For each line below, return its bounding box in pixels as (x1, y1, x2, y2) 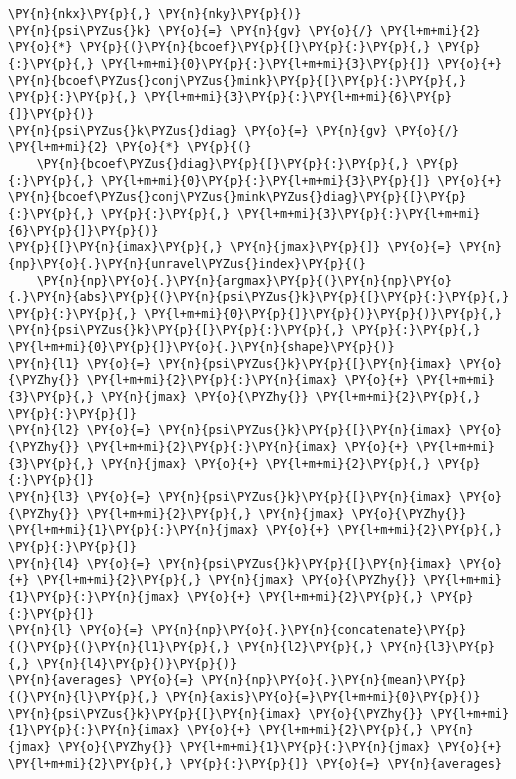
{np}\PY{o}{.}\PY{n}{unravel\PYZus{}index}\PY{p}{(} (8, 256, 366, 271)
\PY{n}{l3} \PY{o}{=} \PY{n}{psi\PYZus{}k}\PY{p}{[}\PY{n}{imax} (8, 490, 452, 505)
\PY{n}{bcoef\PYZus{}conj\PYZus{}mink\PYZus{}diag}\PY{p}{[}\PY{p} (8, 190, 467, 205)
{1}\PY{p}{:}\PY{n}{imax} (8, 723, 180, 738)
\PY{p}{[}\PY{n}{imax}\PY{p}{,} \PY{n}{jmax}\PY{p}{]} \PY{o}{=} (8, 240, 452, 255)
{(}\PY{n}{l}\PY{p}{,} (8, 689, 159, 704)
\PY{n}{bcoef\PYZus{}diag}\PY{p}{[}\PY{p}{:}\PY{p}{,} (36, 156, 409, 171)
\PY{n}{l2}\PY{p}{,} (237, 639, 374, 654)
